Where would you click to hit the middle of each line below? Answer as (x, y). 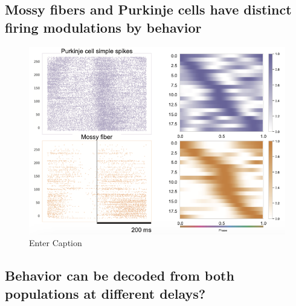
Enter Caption (56, 243)
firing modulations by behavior (103, 27)
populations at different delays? (105, 293)
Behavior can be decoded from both (120, 275)
